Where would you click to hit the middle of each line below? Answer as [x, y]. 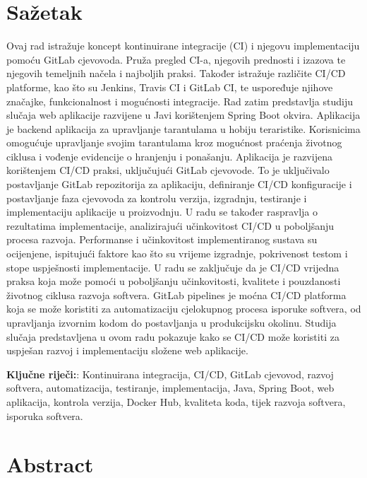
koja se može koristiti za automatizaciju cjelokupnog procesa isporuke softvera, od [184, 309]
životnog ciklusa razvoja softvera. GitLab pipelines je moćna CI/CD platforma [176, 295]
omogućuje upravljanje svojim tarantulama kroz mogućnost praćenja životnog [174, 142]
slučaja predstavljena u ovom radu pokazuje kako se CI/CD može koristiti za [173, 336]
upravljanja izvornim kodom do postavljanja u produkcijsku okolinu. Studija [172, 322]
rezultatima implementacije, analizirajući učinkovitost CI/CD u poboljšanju [170, 225]
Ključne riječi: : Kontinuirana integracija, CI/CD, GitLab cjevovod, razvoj [170, 374]
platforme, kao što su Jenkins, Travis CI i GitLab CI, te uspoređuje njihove [170, 87]
